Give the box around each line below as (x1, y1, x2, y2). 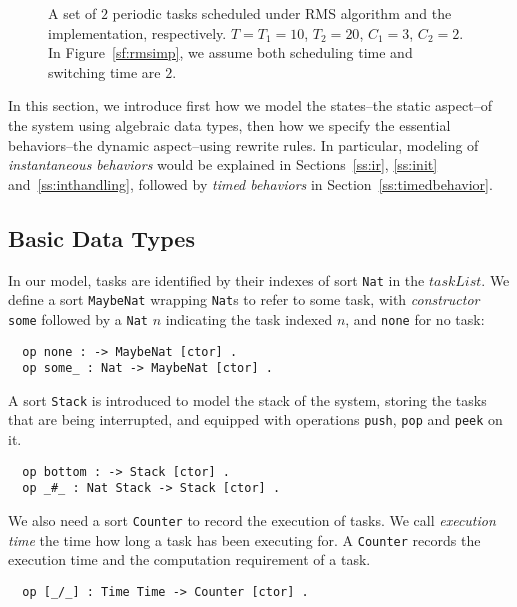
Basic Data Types (8, 222, 195, 253)
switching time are (48, 61, 161, 82)
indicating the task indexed (165, 308, 333, 329)
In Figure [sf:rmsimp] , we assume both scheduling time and (48, 42, 413, 63)
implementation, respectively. (48, 22, 227, 43)
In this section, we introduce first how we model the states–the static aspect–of (8, 95, 492, 116)
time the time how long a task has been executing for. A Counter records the (8, 529, 481, 550)
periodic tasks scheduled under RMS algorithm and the (112, 3, 452, 23)
